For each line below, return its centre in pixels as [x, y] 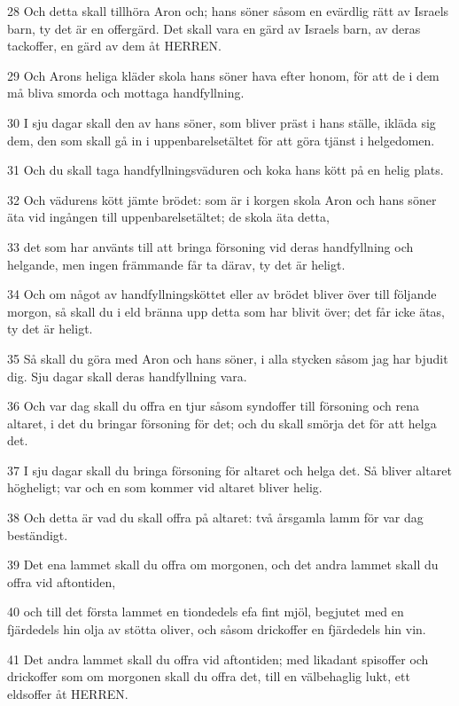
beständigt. [38, 534]
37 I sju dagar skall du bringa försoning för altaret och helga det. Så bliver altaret [229, 470]
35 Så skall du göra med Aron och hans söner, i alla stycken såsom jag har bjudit [228, 358]
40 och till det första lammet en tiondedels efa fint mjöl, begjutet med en [206, 612]
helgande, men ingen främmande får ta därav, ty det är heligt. [176, 264]
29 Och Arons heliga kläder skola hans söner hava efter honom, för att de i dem [223, 75]
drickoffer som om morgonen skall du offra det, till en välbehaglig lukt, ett [209, 676]
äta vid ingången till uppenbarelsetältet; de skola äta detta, [168, 217]
